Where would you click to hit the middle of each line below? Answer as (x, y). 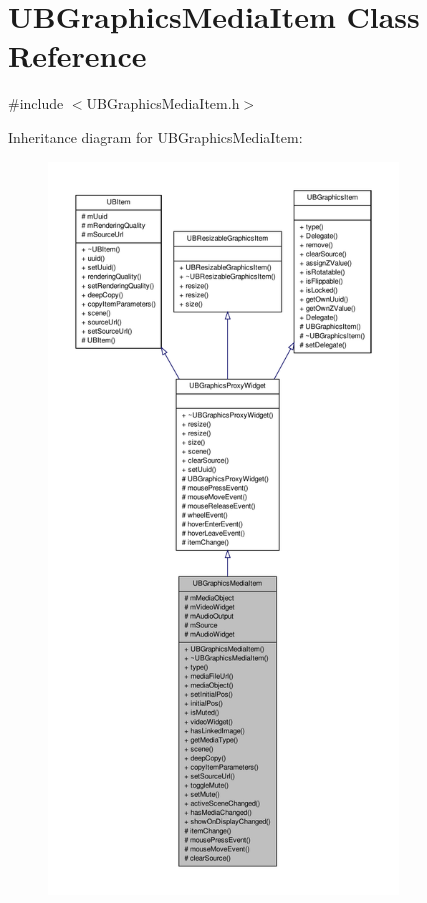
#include (36, 103)
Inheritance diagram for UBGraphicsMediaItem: (155, 136)
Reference (77, 55)
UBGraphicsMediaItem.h (163, 103)
